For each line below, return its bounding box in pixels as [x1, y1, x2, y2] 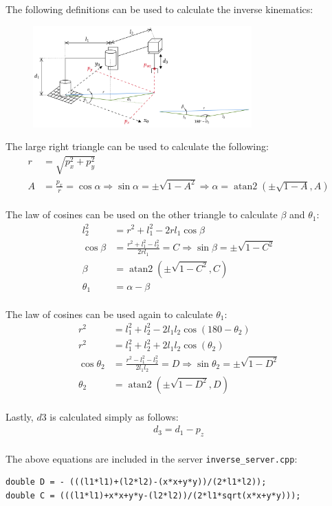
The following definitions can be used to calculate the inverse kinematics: [5, 2, 313, 16]
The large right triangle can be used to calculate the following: [5, 139, 269, 154]
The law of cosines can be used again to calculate [5, 306, 213, 321]
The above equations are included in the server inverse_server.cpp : [5, 451, 298, 465]
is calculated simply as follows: [49, 409, 179, 423]
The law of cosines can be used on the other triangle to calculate [5, 207, 278, 222]
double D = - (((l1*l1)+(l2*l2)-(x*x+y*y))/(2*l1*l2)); [5, 477, 267, 487]
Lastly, [5, 409, 34, 423]
